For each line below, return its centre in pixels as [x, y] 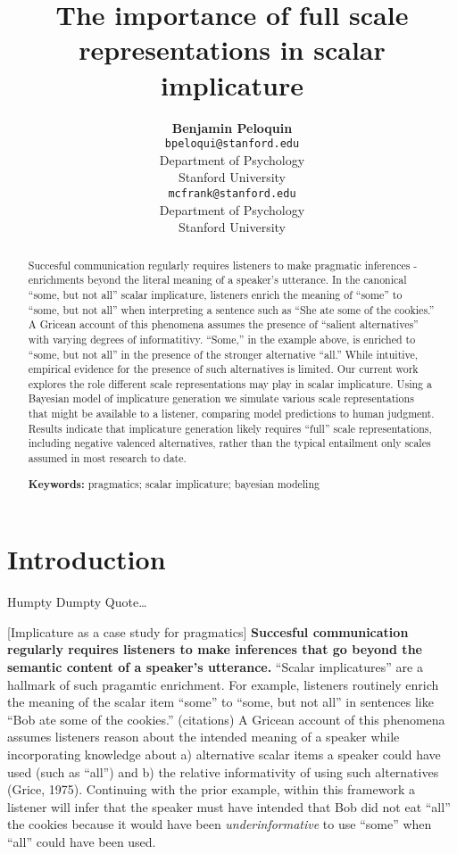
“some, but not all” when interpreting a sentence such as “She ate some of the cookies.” [231, 309]
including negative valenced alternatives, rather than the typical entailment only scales [229, 443]
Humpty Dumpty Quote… [77, 602]
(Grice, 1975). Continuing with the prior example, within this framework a [211, 789]
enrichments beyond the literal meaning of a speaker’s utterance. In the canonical [217, 280]
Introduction [87, 559]
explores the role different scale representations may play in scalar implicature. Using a [230, 383]
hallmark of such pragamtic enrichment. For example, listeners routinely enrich [223, 684]
